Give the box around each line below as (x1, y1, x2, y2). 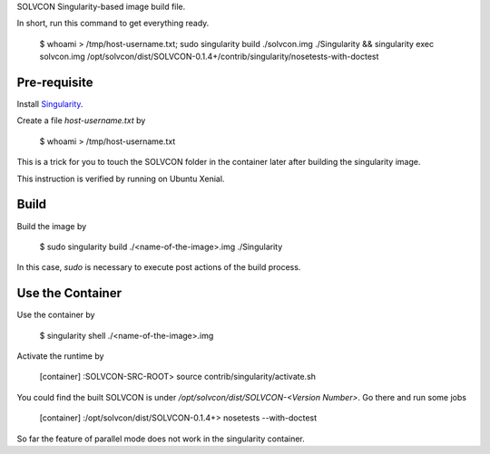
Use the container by (16, 309, 95, 321)
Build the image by (16, 220, 87, 231)
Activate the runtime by (16, 351, 104, 362)
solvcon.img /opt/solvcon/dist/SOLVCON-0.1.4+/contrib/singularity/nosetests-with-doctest (39, 51, 379, 63)
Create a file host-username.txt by (16, 115, 146, 126)
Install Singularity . (16, 99, 83, 110)
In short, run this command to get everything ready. (16, 18, 210, 29)
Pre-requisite (16, 74, 93, 90)
